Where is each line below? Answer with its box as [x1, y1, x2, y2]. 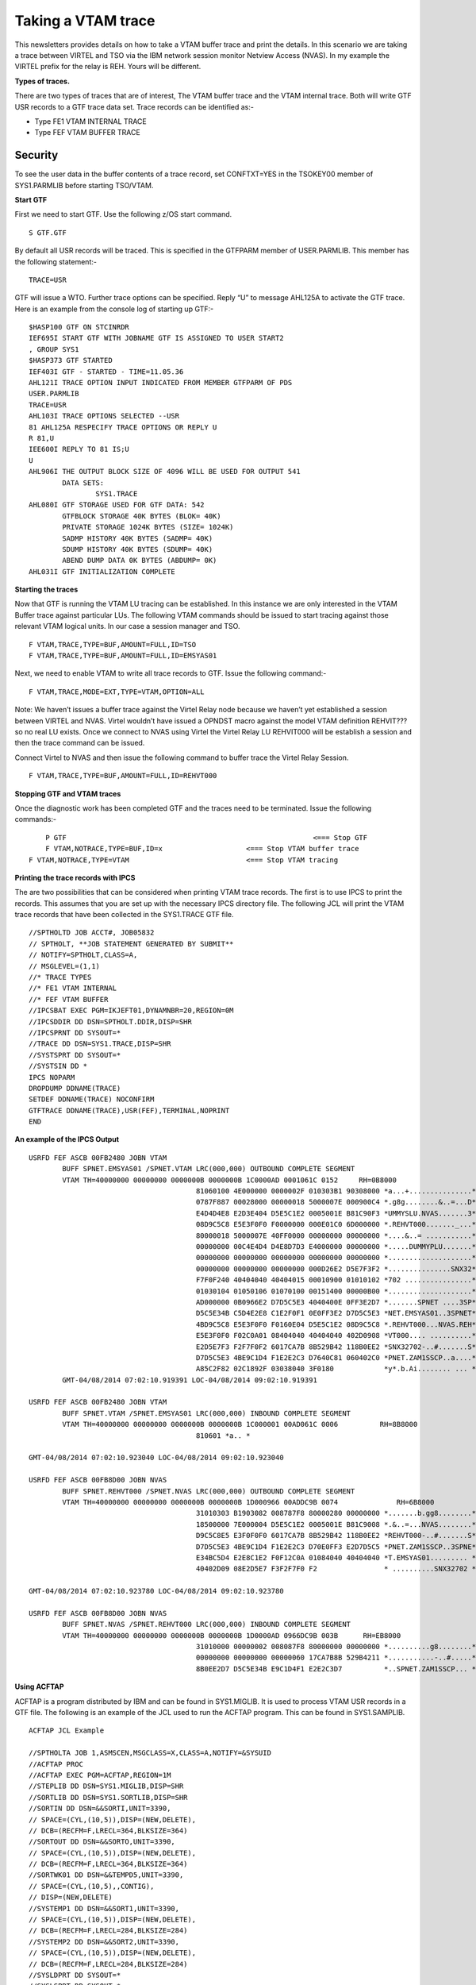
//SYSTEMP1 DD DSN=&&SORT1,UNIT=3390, [29, 1904, 180, 1913]
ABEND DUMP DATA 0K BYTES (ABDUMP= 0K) [62, 556, 217, 565]
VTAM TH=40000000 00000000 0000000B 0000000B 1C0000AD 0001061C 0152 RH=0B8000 [62, 1175, 397, 1185]
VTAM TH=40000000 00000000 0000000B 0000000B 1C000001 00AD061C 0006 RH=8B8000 [62, 1420, 418, 1429]
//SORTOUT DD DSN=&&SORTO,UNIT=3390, [29, 1837, 176, 1846]
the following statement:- [14, 256, 97, 266]
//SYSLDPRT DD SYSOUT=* [29, 1971, 121, 1979]
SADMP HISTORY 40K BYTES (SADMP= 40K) [62, 534, 213, 543]
